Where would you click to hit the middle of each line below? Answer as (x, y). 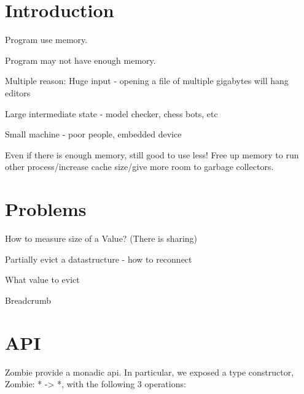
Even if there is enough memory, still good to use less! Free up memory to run (152, 154)
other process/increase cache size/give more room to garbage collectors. (139, 167)
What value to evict (42, 280)
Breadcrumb (28, 300)
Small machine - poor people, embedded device (93, 134)
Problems (46, 209)
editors (18, 92)
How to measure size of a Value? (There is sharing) (101, 238)
